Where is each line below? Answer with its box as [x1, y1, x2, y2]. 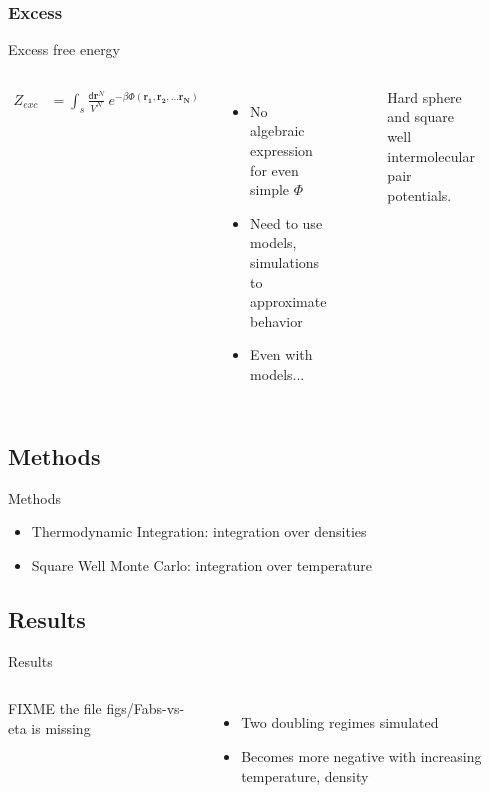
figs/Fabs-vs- [106, 698, 185, 719]
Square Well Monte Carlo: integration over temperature [31, 554, 372, 575]
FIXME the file [8, 698, 102, 719]
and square [387, 106, 454, 127]
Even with [250, 344, 313, 365]
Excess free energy [8, 39, 121, 60]
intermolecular [387, 145, 475, 166]
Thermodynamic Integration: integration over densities [31, 521, 367, 542]
